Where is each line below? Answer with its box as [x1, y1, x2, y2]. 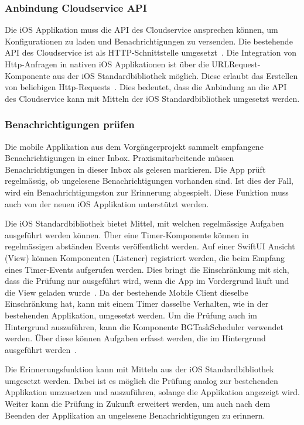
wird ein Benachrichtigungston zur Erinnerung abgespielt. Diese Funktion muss [5, 186, 289, 198]
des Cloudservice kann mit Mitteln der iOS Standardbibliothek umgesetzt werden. [5, 92, 300, 104]
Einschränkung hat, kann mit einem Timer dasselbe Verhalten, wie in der [5, 297, 269, 310]
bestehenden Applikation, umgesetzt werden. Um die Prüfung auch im [5, 309, 257, 321]
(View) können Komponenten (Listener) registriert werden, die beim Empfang [5, 251, 285, 263]
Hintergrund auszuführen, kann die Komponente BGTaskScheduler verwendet [5, 320, 283, 333]
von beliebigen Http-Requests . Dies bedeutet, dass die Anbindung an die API [5, 81, 287, 93]
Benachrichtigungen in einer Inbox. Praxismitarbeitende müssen [5, 152, 234, 164]
